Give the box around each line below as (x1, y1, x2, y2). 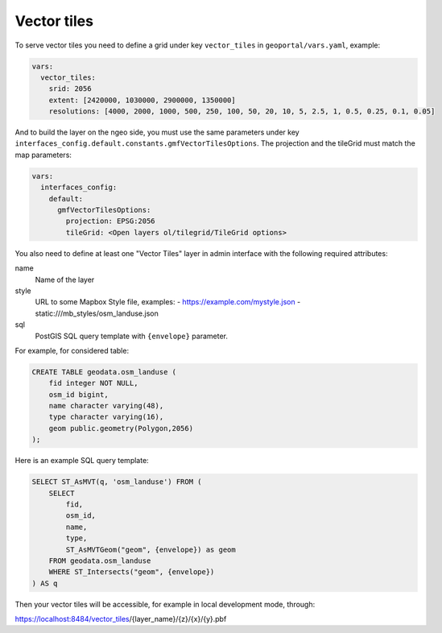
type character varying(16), (48, 412, 164, 422)
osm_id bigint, (48, 390, 109, 399)
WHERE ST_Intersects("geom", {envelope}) (48, 568, 215, 577)
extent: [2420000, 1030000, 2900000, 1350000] (48, 95, 237, 105)
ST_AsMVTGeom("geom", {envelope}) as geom (65, 544, 237, 554)
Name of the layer (35, 275, 95, 284)
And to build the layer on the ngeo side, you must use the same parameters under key (14, 127, 299, 137)
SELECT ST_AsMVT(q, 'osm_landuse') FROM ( (31, 478, 202, 486)
